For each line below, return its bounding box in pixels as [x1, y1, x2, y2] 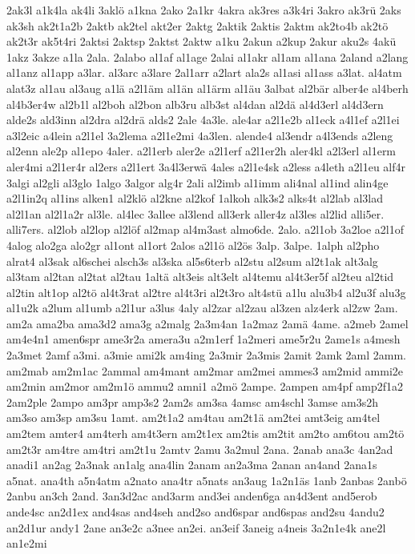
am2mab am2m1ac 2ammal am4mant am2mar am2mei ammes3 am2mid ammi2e [6, 362, 404, 379]
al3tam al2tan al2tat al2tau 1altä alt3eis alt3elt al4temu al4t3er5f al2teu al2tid [6, 268, 394, 285]
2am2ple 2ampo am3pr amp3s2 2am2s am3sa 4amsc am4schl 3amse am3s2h [6, 393, 379, 410]
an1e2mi [6, 535, 47, 552]
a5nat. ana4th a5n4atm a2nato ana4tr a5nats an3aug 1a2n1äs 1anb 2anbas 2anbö [6, 472, 407, 488]
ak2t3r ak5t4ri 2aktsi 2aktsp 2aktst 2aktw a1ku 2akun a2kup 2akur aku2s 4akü [6, 33, 397, 50]
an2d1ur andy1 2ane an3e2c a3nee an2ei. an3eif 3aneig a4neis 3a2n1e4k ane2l [6, 519, 386, 536]
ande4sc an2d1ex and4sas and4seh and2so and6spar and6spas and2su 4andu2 [6, 504, 385, 520]
